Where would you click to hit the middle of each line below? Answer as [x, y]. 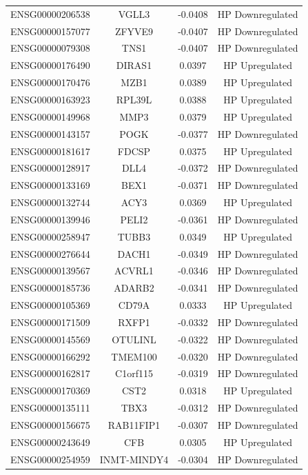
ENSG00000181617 [50, 151]
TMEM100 [134, 356]
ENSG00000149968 [50, 116]
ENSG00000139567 [50, 271]
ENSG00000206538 [50, 13]
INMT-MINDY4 [134, 459]
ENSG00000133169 [50, 185]
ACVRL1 [134, 271]
